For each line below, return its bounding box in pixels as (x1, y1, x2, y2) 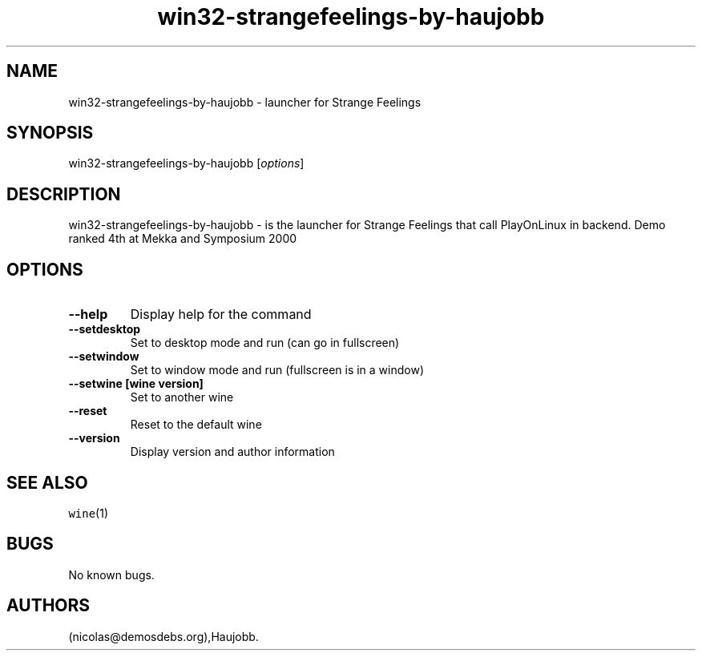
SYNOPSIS (6, 123, 94, 143)
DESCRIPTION (6, 183, 121, 204)
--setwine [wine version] (68, 377, 204, 391)
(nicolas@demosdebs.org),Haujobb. (68, 629, 259, 643)
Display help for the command (130, 306, 312, 323)
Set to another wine (130, 390, 234, 405)
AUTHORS (6, 595, 91, 616)
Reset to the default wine (130, 417, 262, 432)
